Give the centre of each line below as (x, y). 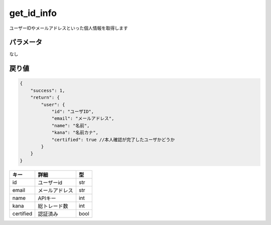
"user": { (53, 104)
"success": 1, (48, 90)
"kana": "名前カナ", (75, 133)
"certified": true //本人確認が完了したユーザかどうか (113, 140)
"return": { (45, 97)
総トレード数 (53, 206)
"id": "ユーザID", (73, 112)
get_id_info (33, 13)
